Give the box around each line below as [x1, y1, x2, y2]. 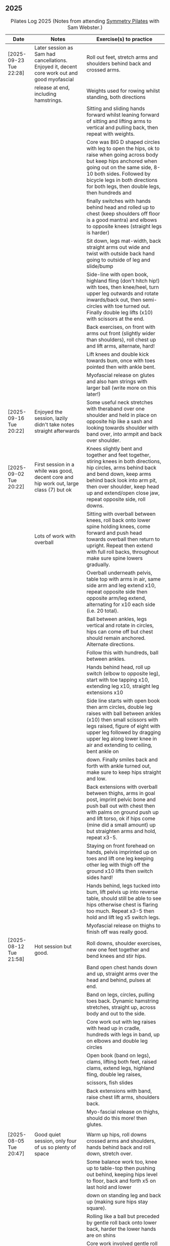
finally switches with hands [86, 197, 151, 204]
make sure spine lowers [86, 554, 143, 561]
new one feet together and [86, 946, 150, 953]
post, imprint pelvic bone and [86, 796, 156, 803]
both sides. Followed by [94, 170, 151, 177]
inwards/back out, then [86, 296, 142, 303]
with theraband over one [86, 405, 145, 412]
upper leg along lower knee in [86, 735, 157, 742]
